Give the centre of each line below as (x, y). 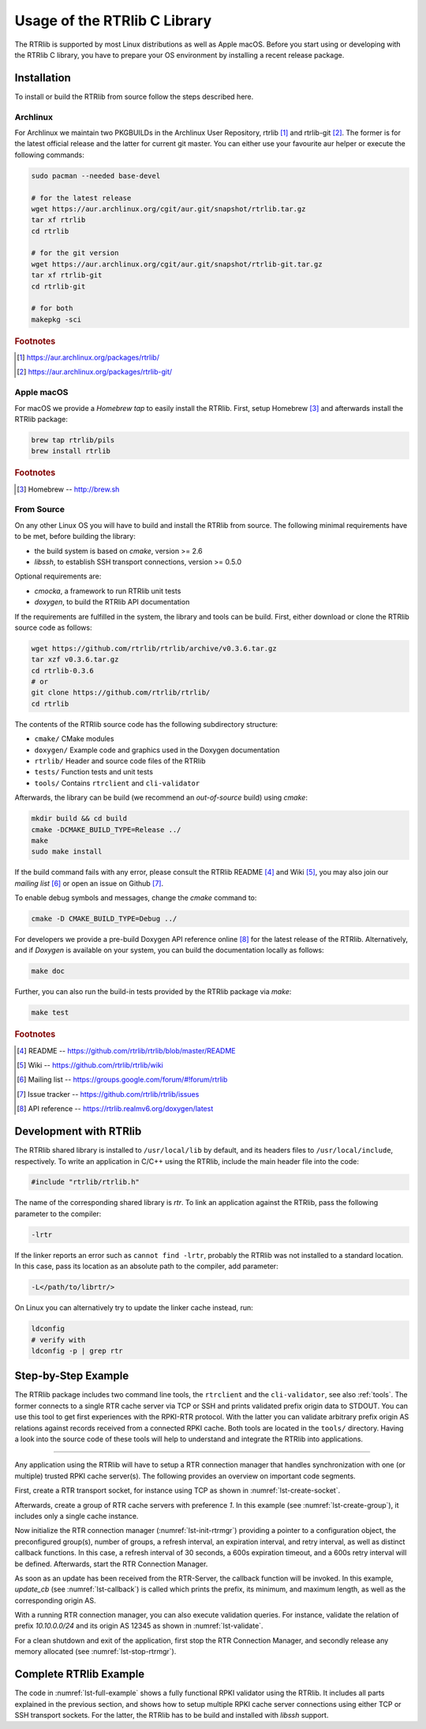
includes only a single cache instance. (77, 1516)
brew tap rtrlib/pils (73, 440)
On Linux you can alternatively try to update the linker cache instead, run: (134, 1308)
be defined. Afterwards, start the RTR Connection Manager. (111, 1564)
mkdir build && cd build (79, 819)
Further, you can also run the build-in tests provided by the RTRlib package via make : (153, 992)
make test (50, 1013)
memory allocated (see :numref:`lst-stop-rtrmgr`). (95, 1652)
